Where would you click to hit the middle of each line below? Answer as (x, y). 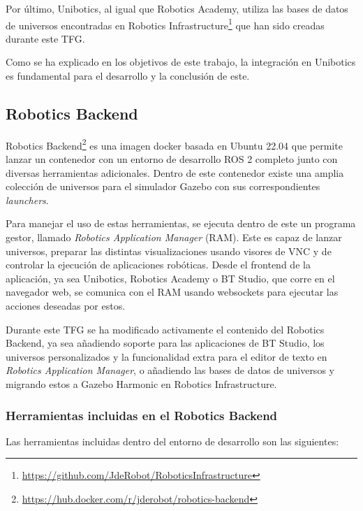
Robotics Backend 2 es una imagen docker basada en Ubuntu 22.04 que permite (174, 144)
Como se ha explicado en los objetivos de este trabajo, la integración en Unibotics (181, 62)
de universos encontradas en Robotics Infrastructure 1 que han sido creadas (165, 24)
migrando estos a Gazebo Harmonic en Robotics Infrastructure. (141, 383)
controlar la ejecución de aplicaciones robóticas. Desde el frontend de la (158, 265)
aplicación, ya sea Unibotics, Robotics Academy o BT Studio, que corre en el (170, 278)
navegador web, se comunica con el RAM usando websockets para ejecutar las (172, 292)
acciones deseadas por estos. (66, 306)
